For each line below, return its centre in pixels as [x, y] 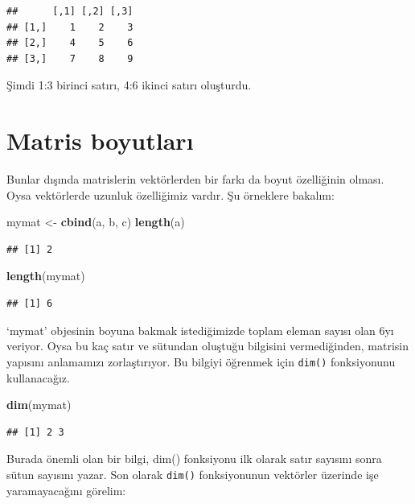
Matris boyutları [100, 140]
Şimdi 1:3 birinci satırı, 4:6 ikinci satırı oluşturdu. [129, 85]
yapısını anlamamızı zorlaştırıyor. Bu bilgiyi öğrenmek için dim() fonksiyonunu [201, 361]
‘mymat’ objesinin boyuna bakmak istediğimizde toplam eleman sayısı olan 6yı [200, 330]
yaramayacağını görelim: [66, 490]
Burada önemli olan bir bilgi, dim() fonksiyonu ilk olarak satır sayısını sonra [194, 459]
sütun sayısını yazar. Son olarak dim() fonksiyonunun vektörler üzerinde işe [193, 474]
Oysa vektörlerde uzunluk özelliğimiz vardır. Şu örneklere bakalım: [171, 194]
